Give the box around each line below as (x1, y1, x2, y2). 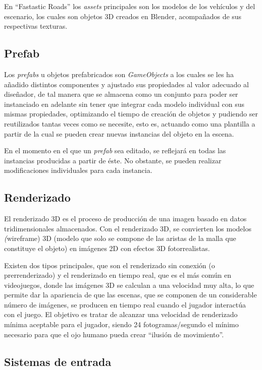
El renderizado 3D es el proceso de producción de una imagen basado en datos (4, 213, 247, 224)
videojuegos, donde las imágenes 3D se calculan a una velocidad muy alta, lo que (4, 279, 254, 290)
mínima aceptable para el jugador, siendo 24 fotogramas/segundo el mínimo (4, 319, 239, 330)
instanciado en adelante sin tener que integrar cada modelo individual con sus (4, 98, 245, 109)
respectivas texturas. (4, 21, 68, 31)
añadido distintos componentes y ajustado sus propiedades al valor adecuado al (4, 79, 249, 89)
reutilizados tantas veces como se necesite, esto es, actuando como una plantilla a (4, 118, 255, 129)
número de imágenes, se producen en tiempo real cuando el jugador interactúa (4, 299, 246, 310)
